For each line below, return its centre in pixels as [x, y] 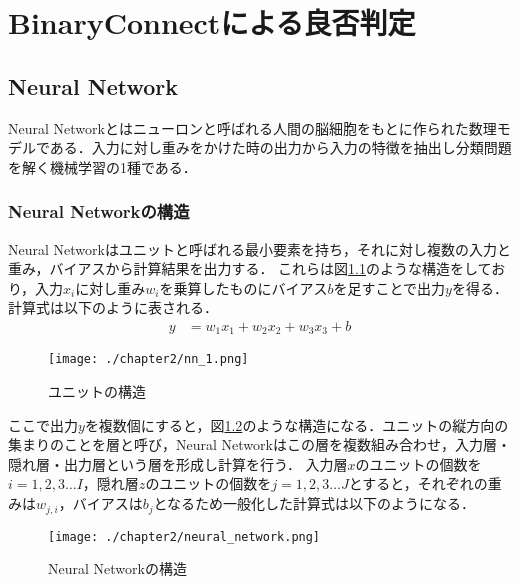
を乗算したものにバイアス [243, 287]
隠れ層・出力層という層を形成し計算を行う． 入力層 [178, 463]
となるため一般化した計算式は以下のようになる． [314, 503]
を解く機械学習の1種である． [102, 166]
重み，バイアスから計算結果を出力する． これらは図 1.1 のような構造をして [250, 268]
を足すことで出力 [389, 287]
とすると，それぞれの [418, 483]
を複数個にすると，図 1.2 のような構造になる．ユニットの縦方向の [296, 424]
